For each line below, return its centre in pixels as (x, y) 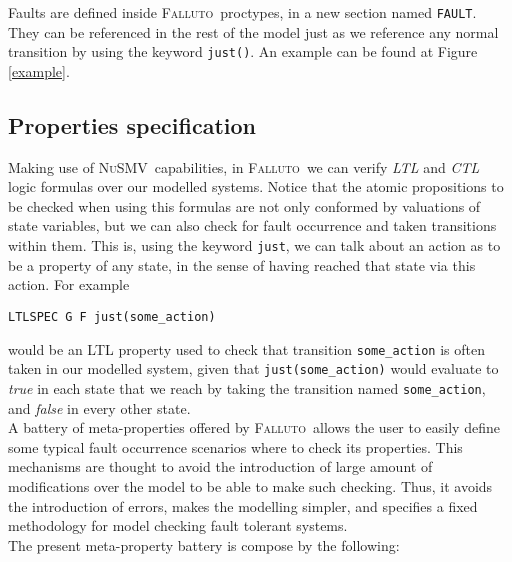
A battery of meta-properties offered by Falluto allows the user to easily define (254, 427)
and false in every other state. (99, 407)
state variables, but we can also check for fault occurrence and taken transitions (252, 225)
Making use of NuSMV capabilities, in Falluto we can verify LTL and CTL (244, 166)
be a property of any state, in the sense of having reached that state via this (242, 264)
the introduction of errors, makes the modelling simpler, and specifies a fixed (243, 505)
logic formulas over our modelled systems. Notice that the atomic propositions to (256, 186)
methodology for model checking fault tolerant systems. (178, 525)
